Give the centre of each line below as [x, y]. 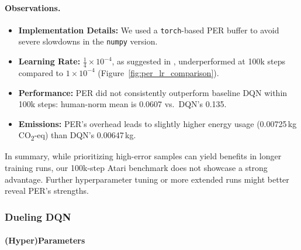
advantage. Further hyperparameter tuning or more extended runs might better [147, 179]
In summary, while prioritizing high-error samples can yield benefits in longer [143, 156]
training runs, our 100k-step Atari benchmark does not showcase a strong [136, 168]
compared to [41, 72]
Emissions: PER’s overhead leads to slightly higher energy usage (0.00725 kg [158, 123]
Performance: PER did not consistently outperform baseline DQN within [153, 92]
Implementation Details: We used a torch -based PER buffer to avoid [149, 30]
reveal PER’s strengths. [47, 191]
